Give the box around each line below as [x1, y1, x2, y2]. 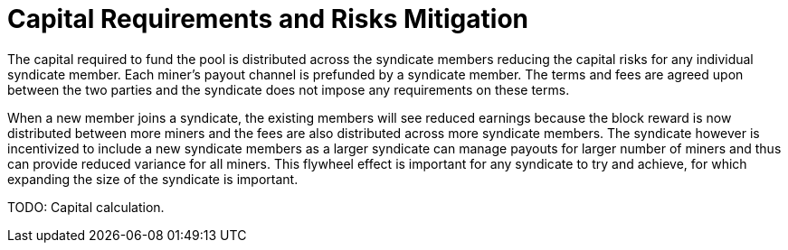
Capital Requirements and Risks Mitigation [7, 4, 528, 34]
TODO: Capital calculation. [7, 199, 165, 215]
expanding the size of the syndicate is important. [7, 171, 299, 187]
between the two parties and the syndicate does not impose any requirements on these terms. [7, 81, 570, 97]
